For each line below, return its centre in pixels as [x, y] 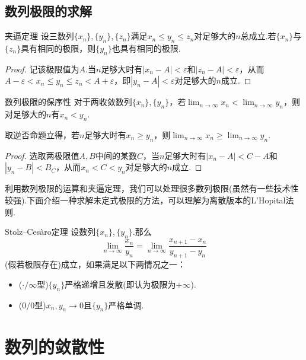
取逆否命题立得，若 [42, 134]
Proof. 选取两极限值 [42, 155]
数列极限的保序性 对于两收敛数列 [68, 102]
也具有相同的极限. [146, 48]
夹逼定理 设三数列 [39, 36]
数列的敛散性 [55, 346]
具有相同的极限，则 [58, 48]
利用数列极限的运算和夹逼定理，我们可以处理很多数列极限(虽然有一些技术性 [152, 188]
